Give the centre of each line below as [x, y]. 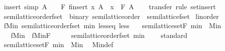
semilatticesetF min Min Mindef [59, 44]
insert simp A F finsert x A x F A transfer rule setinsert [110, 6]
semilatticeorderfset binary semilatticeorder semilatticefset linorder [111, 16]
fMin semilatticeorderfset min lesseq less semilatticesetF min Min [112, 25]
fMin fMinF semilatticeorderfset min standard [99, 35]
